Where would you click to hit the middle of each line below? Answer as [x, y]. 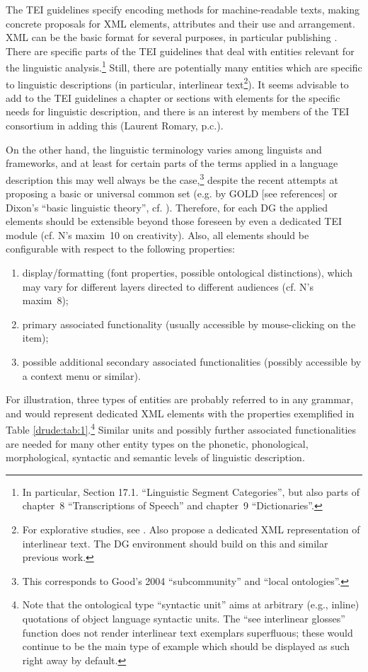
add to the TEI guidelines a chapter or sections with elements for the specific [173, 97]
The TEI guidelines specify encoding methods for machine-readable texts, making [183, 9]
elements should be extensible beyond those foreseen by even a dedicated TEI [174, 221]
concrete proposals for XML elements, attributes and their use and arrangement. [180, 23]
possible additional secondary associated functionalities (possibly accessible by [192, 362]
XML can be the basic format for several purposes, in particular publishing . [172, 37]
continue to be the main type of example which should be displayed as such [186, 646]
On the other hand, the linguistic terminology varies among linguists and [164, 149]
